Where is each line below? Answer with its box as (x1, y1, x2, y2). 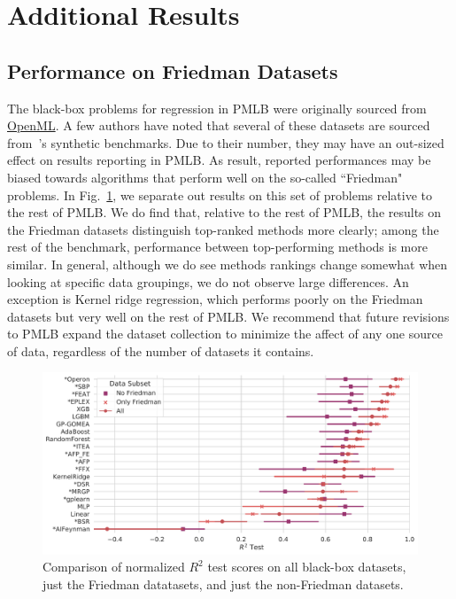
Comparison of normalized (43, 557, 185, 576)
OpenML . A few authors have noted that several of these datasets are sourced (7, 116, 430, 135)
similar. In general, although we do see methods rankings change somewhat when (7, 254, 448, 273)
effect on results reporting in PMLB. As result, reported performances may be (7, 151, 431, 169)
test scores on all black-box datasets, (207, 557, 406, 576)
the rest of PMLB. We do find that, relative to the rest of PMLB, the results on (7, 203, 442, 222)
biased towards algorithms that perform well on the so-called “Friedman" (7, 167, 403, 186)
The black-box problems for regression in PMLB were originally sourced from (7, 98, 427, 117)
